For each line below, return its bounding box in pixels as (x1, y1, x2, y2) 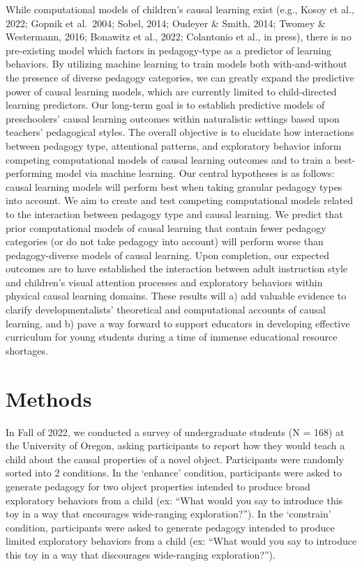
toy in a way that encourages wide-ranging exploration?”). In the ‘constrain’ (6, 506, 331, 521)
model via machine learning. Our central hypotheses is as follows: (55, 166, 335, 180)
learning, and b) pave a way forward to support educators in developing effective (6, 316, 350, 330)
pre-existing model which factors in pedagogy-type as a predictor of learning (6, 42, 332, 57)
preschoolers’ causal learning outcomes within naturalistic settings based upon (6, 111, 340, 125)
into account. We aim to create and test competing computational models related (6, 193, 353, 208)
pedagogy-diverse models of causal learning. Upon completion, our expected (6, 247, 329, 262)
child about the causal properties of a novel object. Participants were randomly (6, 451, 344, 466)
